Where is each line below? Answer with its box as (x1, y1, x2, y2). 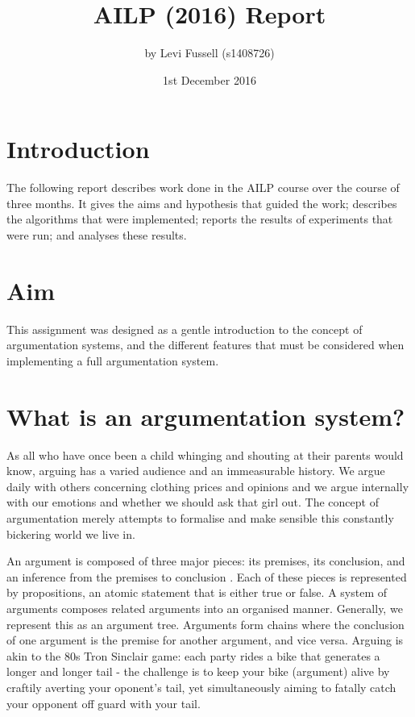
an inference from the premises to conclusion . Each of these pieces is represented (6, 568, 407, 585)
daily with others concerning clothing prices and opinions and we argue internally (6, 477, 409, 494)
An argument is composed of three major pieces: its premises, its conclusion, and (6, 552, 405, 569)
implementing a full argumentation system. (6, 352, 219, 369)
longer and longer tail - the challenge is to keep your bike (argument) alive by (6, 663, 390, 680)
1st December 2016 (163, 71, 256, 88)
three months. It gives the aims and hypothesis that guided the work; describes (6, 194, 397, 211)
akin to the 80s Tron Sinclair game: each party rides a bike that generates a (6, 647, 380, 664)
